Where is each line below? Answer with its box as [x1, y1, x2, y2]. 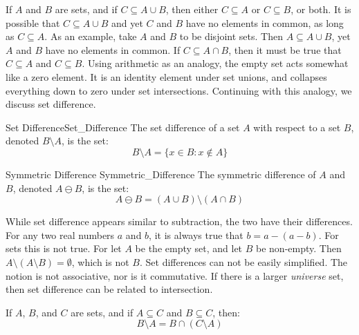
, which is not [71, 254, 129, 269]
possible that [6, 15, 60, 30]
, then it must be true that [228, 42, 342, 57]
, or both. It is [291, 2, 351, 16]
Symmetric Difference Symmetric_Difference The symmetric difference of [6, 166, 316, 181]
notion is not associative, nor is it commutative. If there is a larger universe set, [6, 268, 344, 283]
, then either [165, 2, 219, 16]
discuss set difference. [6, 97, 96, 111]
